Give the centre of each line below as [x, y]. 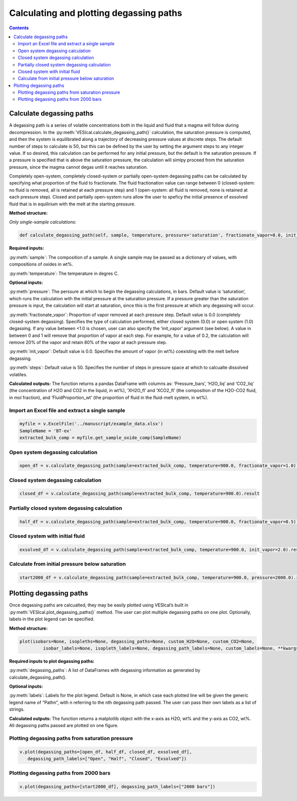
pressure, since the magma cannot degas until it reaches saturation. [78, 167]
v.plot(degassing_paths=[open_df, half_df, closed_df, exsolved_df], [106, 752]
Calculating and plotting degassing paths [96, 13]
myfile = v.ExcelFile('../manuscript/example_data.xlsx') [91, 424]
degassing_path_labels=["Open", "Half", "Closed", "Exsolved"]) [107, 759]
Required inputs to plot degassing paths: [52, 661]
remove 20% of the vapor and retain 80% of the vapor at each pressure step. [88, 342]
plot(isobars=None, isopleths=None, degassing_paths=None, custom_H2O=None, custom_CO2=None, [137, 641]
